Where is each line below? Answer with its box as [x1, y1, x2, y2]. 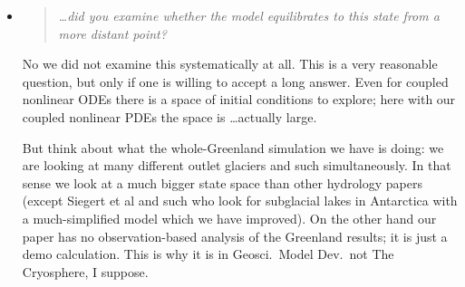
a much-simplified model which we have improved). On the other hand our [22, 208, 437, 227]
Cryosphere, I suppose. [22, 262, 149, 281]
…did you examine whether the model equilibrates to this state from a [58, 6, 440, 24]
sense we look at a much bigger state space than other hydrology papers [22, 173, 422, 192]
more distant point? [58, 24, 167, 43]
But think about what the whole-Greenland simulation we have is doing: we [22, 138, 444, 157]
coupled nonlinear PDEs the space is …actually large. [22, 107, 317, 126]
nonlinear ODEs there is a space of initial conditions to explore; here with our [22, 90, 456, 109]
